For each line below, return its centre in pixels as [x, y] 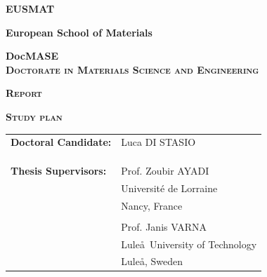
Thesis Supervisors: [59, 170]
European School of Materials [79, 32]
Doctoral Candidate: [61, 142]
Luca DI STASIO [158, 142]
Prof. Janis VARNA [164, 226]
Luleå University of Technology [189, 244]
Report [24, 93]
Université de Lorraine [169, 188]
